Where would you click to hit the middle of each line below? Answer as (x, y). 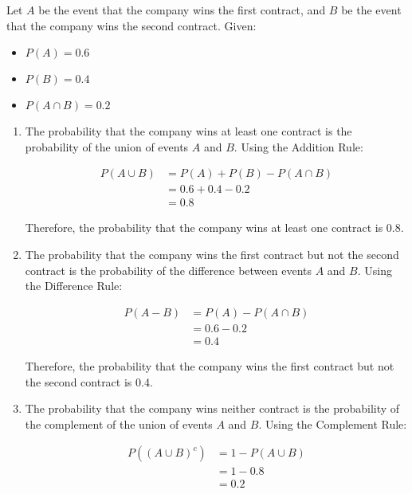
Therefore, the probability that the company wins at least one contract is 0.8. (214, 227)
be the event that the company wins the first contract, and (182, 10)
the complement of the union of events (119, 423)
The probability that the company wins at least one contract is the (188, 131)
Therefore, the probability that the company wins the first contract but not (210, 365)
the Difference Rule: (74, 286)
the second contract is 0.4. (89, 381)
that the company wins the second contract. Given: (131, 25)
